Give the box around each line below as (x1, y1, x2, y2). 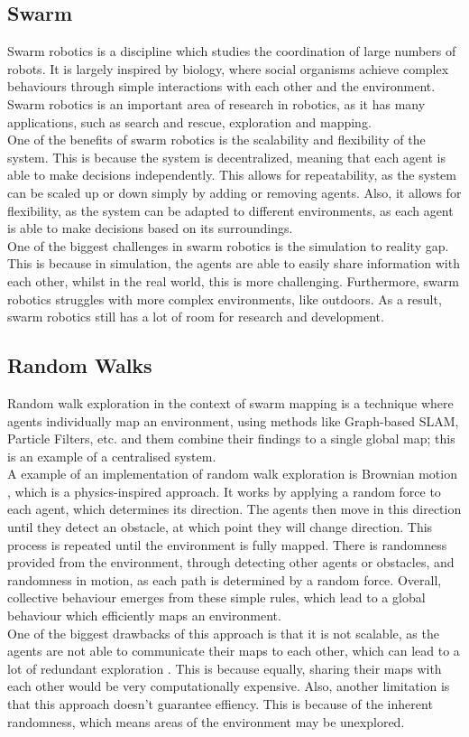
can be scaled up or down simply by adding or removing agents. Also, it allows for (7, 182, 462, 201)
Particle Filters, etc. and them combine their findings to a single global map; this (7, 429, 455, 448)
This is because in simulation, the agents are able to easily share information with (7, 254, 460, 273)
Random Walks (7, 351, 152, 379)
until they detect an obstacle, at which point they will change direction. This (7, 518, 433, 536)
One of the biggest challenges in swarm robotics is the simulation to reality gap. (7, 236, 449, 255)
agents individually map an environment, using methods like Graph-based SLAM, (7, 411, 459, 430)
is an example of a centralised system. (7, 446, 216, 465)
